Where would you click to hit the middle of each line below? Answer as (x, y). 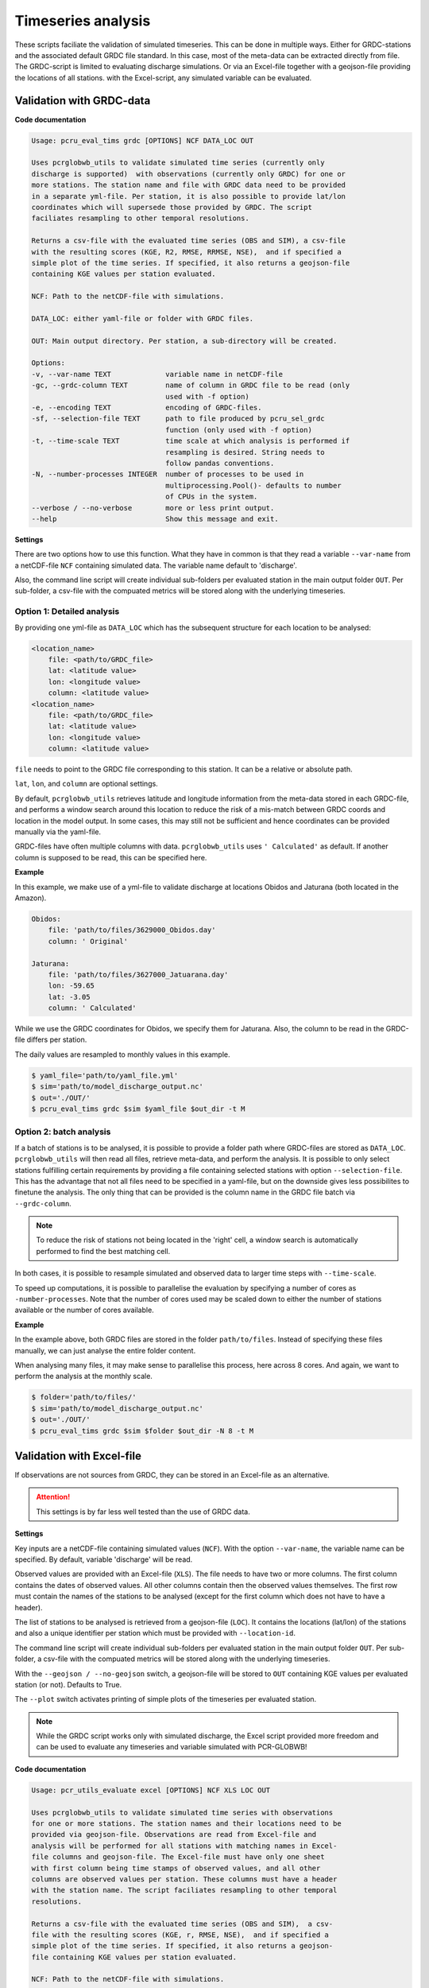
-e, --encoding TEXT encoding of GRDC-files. (147, 407)
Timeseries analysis (83, 21)
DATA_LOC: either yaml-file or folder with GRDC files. (143, 318)
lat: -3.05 (69, 997)
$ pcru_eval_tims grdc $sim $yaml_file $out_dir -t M (138, 1109)
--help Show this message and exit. (155, 518)
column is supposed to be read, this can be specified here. (111, 857)
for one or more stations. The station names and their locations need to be (186, 1824)
